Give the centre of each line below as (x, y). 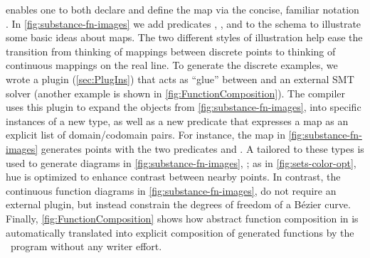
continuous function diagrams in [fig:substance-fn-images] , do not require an (171, 190)
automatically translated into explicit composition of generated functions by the (180, 232)
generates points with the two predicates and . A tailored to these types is (202, 148)
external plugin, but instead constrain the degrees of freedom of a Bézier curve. (178, 204)
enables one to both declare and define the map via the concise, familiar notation (183, 9)
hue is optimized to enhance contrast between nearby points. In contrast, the (173, 177)
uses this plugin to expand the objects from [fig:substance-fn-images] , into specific (184, 107)
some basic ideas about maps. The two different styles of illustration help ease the (184, 37)
